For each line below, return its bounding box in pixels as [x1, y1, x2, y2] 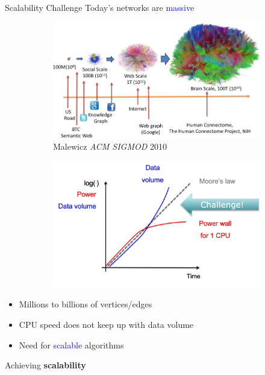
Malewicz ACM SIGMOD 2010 [53, 140, 167, 153]
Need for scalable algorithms [19, 338, 124, 351]
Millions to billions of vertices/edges [19, 298, 152, 310]
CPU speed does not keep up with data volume [19, 318, 194, 330]
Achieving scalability [5, 359, 86, 371]
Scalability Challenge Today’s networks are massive [5, 1, 195, 13]
